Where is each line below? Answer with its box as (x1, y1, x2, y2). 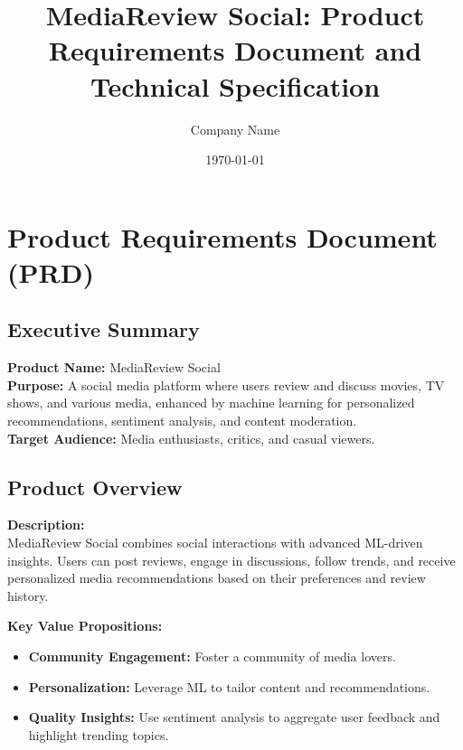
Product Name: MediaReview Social (7, 358, 221, 377)
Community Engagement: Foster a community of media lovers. (28, 647, 396, 665)
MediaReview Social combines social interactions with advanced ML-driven (7, 533, 423, 552)
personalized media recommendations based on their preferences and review (7, 568, 426, 587)
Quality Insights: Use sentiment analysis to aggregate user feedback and (28, 708, 440, 727)
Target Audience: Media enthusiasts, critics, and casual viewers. (7, 428, 375, 447)
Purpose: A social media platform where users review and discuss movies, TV (7, 375, 445, 394)
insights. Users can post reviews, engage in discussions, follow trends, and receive (7, 550, 456, 569)
